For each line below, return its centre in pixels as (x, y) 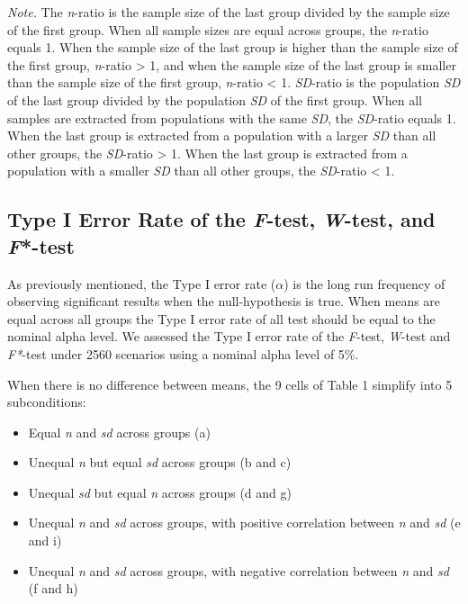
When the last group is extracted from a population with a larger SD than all (222, 135)
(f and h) (53, 588)
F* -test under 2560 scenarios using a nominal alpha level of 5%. (183, 353)
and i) (45, 541)
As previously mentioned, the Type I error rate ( (142, 283)
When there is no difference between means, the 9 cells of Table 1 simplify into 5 (230, 384)
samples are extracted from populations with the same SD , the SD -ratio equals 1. (232, 117)
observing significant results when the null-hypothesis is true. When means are (224, 301)
